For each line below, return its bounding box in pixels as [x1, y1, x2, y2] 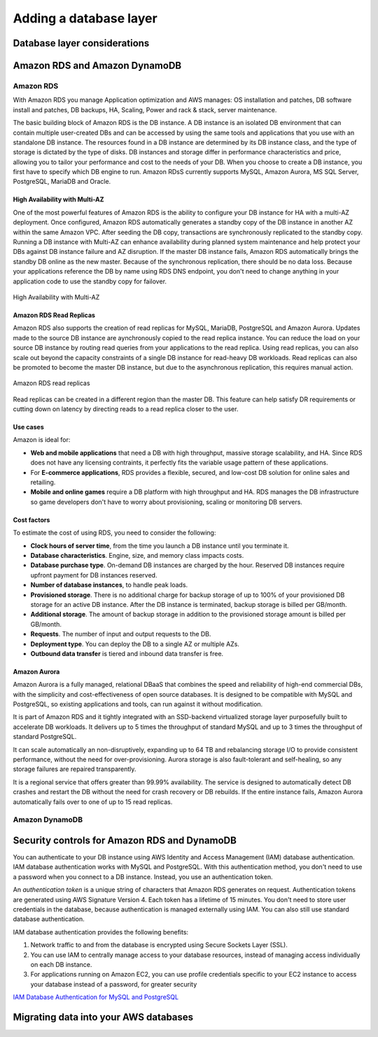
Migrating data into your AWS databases [13, 1011, 194, 1023]
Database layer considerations [13, 37, 150, 49]
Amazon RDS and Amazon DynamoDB [13, 60, 182, 72]
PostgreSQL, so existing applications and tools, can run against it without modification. [13, 700, 263, 709]
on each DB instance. [30, 960, 92, 968]
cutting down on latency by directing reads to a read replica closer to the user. [13, 405, 239, 413]
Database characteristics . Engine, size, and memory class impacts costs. [30, 551, 244, 559]
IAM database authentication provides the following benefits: [13, 928, 189, 936]
